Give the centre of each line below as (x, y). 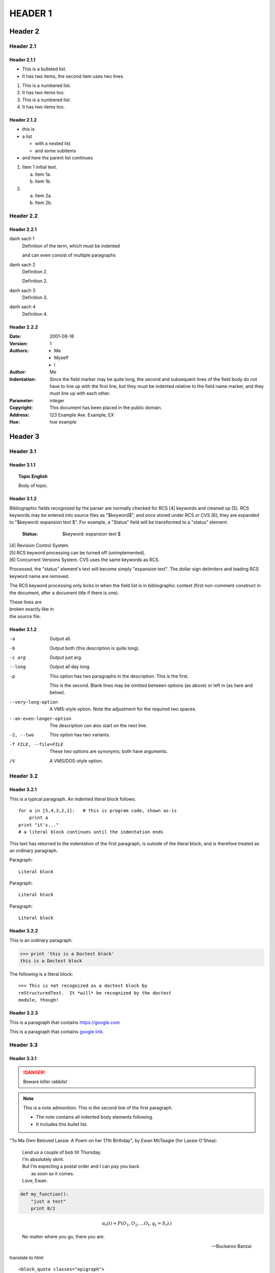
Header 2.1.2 (23, 120)
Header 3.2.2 (24, 931)
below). (58, 693)
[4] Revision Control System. (39, 545)
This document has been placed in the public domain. (106, 408)
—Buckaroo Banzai (231, 1246)
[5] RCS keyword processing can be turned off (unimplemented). (77, 552)
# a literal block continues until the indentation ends (91, 832)
